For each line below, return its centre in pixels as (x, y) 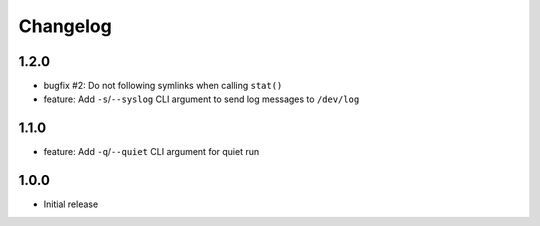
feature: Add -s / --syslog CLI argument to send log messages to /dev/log (201, 99)
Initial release (71, 204)
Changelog (65, 26)
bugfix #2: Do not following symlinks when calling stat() (163, 86)
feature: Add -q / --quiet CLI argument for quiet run (151, 152)
